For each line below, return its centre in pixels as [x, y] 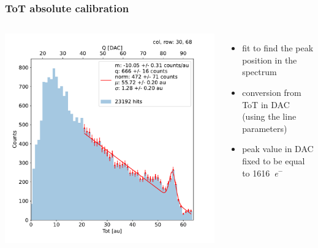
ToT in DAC [266, 104]
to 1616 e [260, 173]
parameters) [265, 128]
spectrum [259, 72]
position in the [270, 60]
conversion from [272, 92]
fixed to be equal [274, 160]
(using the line [269, 116]
